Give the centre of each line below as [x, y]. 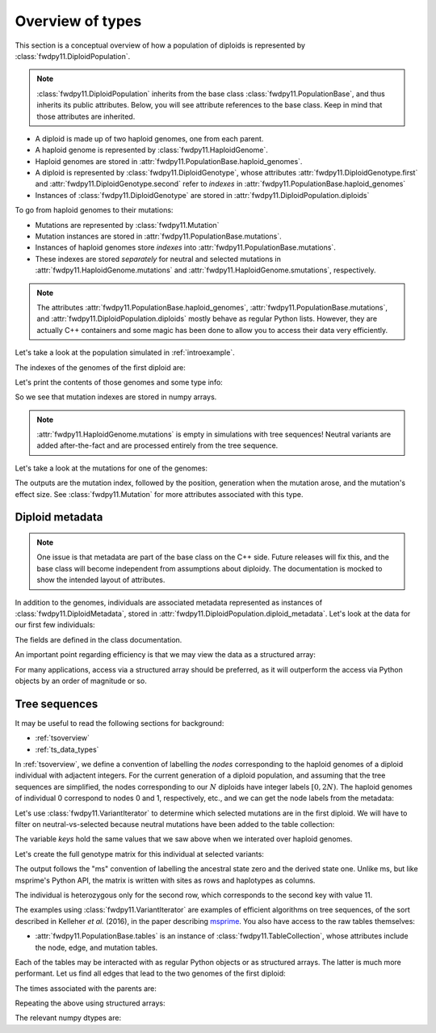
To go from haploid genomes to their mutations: [94, 210]
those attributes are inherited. [86, 116]
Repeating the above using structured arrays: [90, 1003]
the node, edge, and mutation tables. [96, 947]
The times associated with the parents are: [86, 988]
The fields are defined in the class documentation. [99, 639]
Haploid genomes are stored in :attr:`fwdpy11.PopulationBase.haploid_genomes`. [169, 161]
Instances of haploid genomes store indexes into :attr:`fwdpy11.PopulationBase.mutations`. [186, 247]
